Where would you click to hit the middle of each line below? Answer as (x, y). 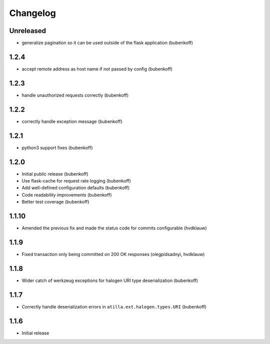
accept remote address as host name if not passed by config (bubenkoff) (97, 69)
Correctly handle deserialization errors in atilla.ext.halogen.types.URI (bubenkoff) (114, 306)
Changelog (32, 13)
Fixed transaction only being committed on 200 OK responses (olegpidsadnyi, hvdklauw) (113, 254)
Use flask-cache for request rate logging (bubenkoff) (76, 180)
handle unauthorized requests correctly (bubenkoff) (75, 95)
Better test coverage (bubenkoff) (55, 202)
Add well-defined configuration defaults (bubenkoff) (76, 188)
